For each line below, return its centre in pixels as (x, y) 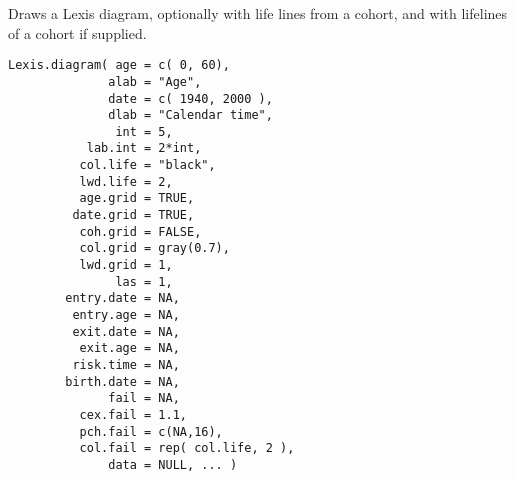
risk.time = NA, (126, 365)
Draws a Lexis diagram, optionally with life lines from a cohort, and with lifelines (258, 13)
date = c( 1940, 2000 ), (190, 98)
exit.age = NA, (129, 348)
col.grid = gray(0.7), (154, 248)
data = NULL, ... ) (173, 464)
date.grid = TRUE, (133, 215)
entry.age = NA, (126, 315)
